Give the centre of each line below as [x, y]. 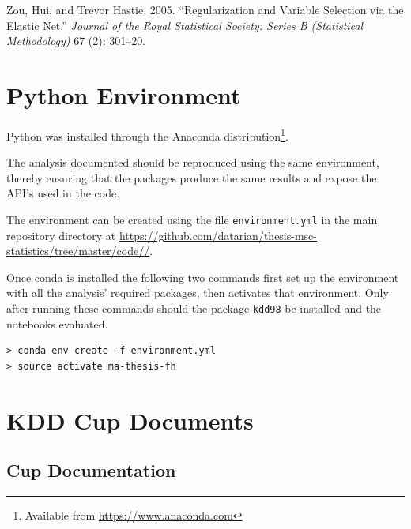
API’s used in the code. [63, 193]
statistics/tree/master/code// [78, 251]
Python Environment [124, 94]
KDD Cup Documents [130, 420]
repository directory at [61, 235]
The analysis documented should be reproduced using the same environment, [193, 162]
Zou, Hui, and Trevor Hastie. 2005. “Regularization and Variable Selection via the [205, 9]
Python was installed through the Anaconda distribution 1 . [147, 134]
